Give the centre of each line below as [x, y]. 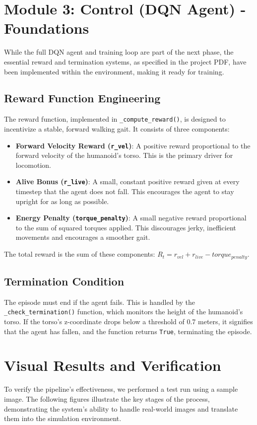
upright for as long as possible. [62, 201]
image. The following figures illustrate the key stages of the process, [107, 398]
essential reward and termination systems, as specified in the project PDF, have [125, 61]
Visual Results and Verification [113, 365]
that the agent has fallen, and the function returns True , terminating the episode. [128, 331]
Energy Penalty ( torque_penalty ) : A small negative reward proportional [131, 218]
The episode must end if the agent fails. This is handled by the [99, 302]
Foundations [47, 28]
